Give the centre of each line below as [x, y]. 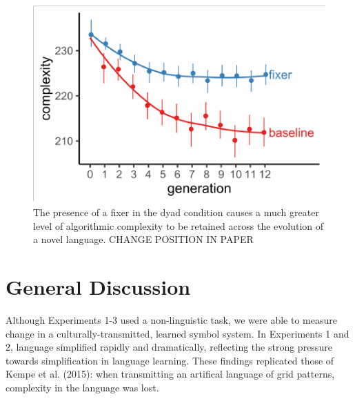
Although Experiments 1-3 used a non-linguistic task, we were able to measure [171, 319]
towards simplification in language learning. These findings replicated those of [170, 360]
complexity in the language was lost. [82, 387]
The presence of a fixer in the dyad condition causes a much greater [176, 212]
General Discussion [98, 287]
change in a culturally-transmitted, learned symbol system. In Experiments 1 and [177, 333]
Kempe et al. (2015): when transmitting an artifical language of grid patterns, [170, 374]
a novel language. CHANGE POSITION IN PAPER [143, 239]
